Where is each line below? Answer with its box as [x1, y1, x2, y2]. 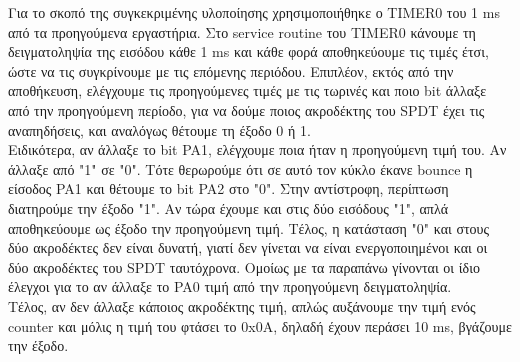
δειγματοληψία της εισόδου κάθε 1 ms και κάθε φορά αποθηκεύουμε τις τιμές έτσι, [8, 41, 489, 62]
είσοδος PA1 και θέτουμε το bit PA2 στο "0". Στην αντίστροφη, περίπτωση [8, 178, 449, 199]
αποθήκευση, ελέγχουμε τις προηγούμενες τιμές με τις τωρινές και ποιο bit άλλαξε [8, 80, 487, 101]
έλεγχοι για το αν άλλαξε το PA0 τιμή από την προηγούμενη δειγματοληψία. [8, 276, 452, 297]
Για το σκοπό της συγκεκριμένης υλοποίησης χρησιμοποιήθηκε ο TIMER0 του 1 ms [8, 2, 500, 22]
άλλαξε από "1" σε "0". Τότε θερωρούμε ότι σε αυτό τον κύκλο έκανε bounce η [8, 158, 473, 179]
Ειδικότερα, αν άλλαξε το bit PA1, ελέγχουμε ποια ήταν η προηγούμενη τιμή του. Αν [8, 139, 507, 160]
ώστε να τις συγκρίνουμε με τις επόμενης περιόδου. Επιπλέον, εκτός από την [8, 60, 454, 81]
